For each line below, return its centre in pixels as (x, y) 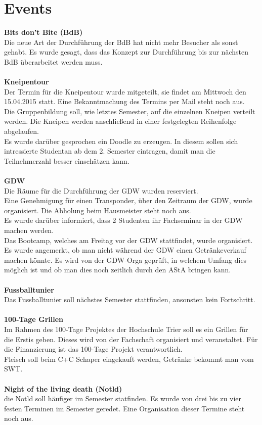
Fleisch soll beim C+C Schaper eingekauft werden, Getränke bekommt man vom (129, 359)
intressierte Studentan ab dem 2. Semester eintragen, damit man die (110, 151)
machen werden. (29, 230)
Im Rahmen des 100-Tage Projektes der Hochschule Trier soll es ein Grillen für (126, 329)
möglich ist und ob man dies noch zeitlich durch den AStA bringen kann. (118, 270)
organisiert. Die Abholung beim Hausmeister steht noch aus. (98, 210)
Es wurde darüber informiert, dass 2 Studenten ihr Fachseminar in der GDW (123, 220)
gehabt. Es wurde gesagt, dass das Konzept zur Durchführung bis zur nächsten (126, 52)
